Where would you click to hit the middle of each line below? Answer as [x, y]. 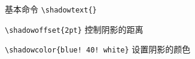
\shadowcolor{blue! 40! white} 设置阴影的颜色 [98, 49]
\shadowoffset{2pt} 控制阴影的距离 [74, 29]
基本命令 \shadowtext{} [51, 9]
